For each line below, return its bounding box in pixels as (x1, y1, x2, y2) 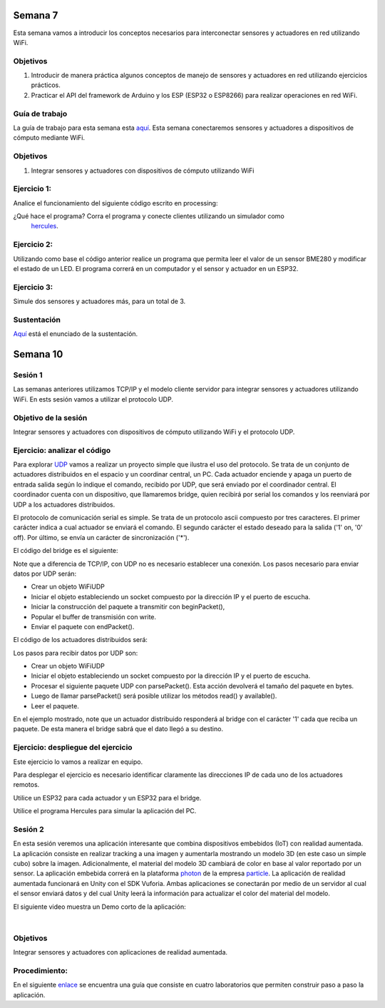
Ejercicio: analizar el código (13, 445, 111, 455)
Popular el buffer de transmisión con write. (31, 612, 157, 621)
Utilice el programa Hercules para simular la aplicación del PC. (13, 807, 197, 815)
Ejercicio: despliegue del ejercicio (13, 743, 133, 753)
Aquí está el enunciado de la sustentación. (13, 330, 138, 338)
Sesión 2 (13, 824, 44, 834)
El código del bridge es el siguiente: (13, 546, 118, 555)
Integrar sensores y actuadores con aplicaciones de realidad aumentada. (13, 948, 228, 957)
